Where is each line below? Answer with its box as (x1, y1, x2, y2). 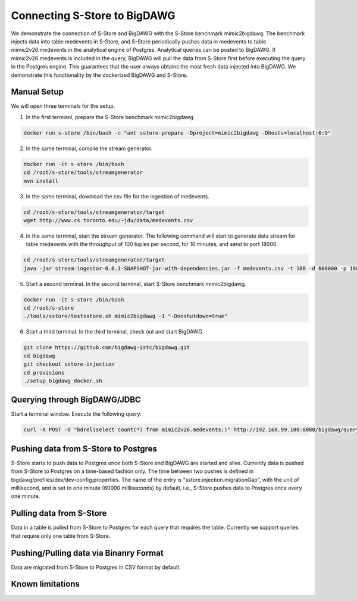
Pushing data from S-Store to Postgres (11, 444, 158, 454)
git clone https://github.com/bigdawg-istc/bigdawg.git (23, 344, 190, 351)
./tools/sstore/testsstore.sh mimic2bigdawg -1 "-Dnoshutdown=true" (23, 313, 228, 320)
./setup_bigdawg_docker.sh (23, 377, 102, 384)
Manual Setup (11, 87, 64, 97)
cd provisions (23, 369, 65, 376)
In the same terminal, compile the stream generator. (26, 145, 153, 152)
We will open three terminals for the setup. (11, 102, 115, 110)
